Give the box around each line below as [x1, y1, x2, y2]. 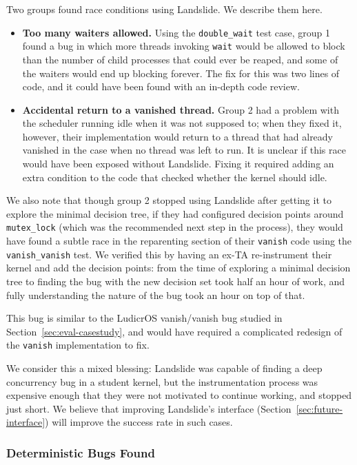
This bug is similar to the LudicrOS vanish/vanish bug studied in [6, 311, 283, 325]
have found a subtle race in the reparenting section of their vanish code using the [6, 234, 352, 248]
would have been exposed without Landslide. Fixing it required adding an [22, 156, 334, 171]
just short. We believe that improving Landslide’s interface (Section [6, 401, 292, 415]
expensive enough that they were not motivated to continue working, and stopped [6, 388, 352, 402]
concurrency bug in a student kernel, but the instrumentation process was [6, 374, 318, 389]
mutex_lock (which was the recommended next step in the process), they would [6, 220, 343, 234]
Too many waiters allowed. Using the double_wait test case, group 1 [22, 25, 331, 39]
